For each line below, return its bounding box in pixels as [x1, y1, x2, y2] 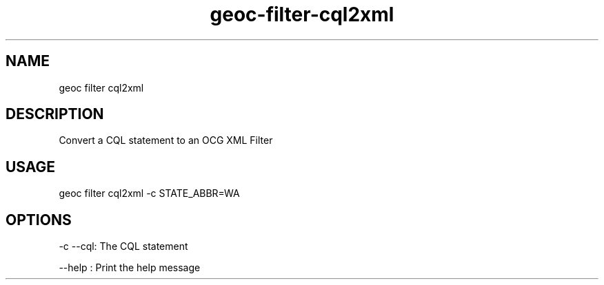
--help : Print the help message [59, 262, 201, 274]
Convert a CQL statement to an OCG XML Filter [59, 134, 273, 147]
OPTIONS [6, 211, 72, 229]
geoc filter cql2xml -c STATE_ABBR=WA [59, 187, 240, 200]
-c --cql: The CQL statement [59, 240, 188, 253]
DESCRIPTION [6, 105, 104, 123]
